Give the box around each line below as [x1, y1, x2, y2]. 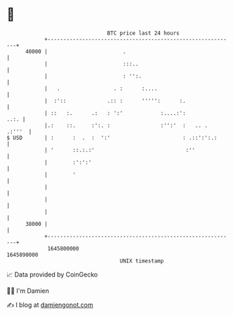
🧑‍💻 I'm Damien [6, 286, 50, 295]
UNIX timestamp [119, 257, 164, 265]
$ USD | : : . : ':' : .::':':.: [6, 134, 218, 141]
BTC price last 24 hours [107, 30, 180, 37]
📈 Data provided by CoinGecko [6, 270, 98, 279]
